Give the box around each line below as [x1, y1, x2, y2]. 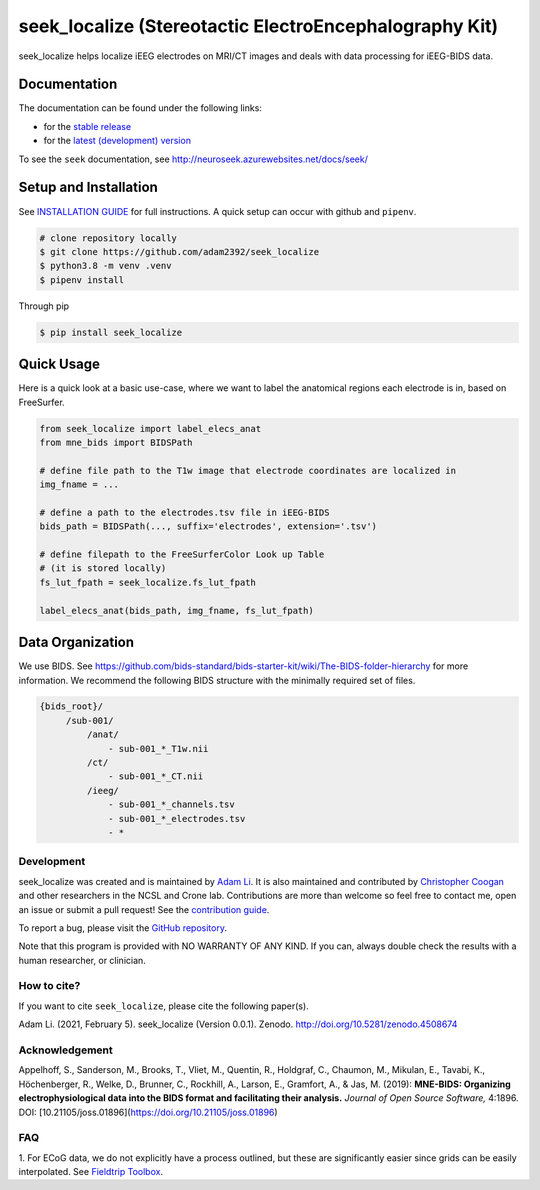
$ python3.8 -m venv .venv [39, 260, 172, 272]
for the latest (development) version [43, 135, 192, 147]
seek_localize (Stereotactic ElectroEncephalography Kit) [18, 15, 499, 37]
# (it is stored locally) [39, 563, 167, 574]
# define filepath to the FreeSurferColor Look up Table [39, 549, 325, 560]
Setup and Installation [18, 179, 159, 196]
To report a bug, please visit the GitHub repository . [18, 921, 227, 934]
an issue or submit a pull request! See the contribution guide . [18, 903, 270, 915]
